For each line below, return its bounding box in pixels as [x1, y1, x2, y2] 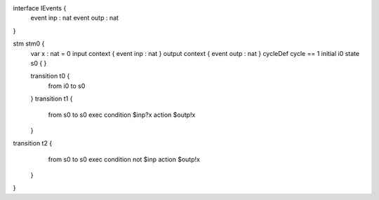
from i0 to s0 [48, 81, 86, 90]
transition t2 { [13, 139, 53, 148]
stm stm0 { [13, 39, 45, 48]
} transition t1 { [30, 94, 73, 103]
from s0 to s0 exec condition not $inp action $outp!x [48, 155, 200, 164]
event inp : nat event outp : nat [30, 14, 119, 22]
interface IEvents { [13, 4, 67, 12]
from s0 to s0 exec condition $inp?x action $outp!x [48, 110, 196, 119]
